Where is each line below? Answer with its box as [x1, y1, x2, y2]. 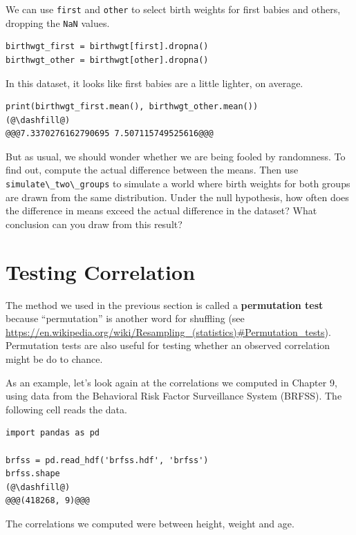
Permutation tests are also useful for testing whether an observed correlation [6, 338, 330, 353]
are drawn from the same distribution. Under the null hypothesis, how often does [6, 189, 349, 204]
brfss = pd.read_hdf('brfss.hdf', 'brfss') [6, 455, 209, 465]
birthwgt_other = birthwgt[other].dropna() [6, 55, 209, 65]
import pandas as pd [6, 428, 100, 438]
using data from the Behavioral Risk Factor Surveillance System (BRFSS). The [6, 388, 342, 403]
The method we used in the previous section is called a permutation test [6, 297, 324, 312]
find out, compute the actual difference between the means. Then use [6, 162, 299, 177]
